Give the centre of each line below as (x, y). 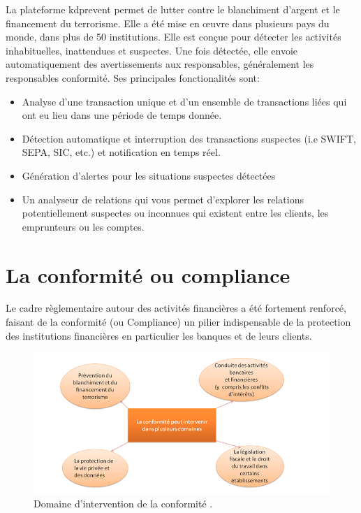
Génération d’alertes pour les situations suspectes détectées (149, 175)
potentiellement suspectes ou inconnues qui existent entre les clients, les (175, 213)
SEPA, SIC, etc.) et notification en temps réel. (121, 152)
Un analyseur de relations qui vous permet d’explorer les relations (163, 199)
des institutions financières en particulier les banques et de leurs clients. (159, 335)
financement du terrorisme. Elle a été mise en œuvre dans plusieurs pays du (168, 23)
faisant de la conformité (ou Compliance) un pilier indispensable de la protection (178, 322)
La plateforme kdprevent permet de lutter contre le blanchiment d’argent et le (173, 9)
